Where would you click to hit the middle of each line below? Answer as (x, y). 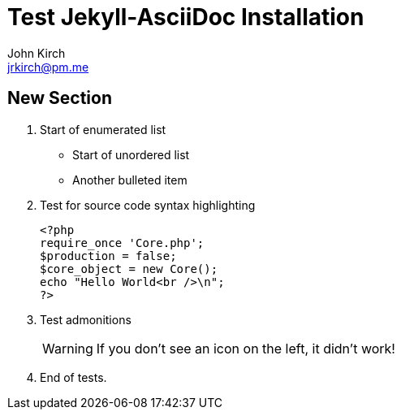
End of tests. (73, 377)
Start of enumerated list (103, 129)
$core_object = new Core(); (129, 269)
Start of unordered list (131, 154)
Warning (68, 348)
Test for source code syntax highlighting (148, 205)
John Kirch (37, 53)
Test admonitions (86, 319)
